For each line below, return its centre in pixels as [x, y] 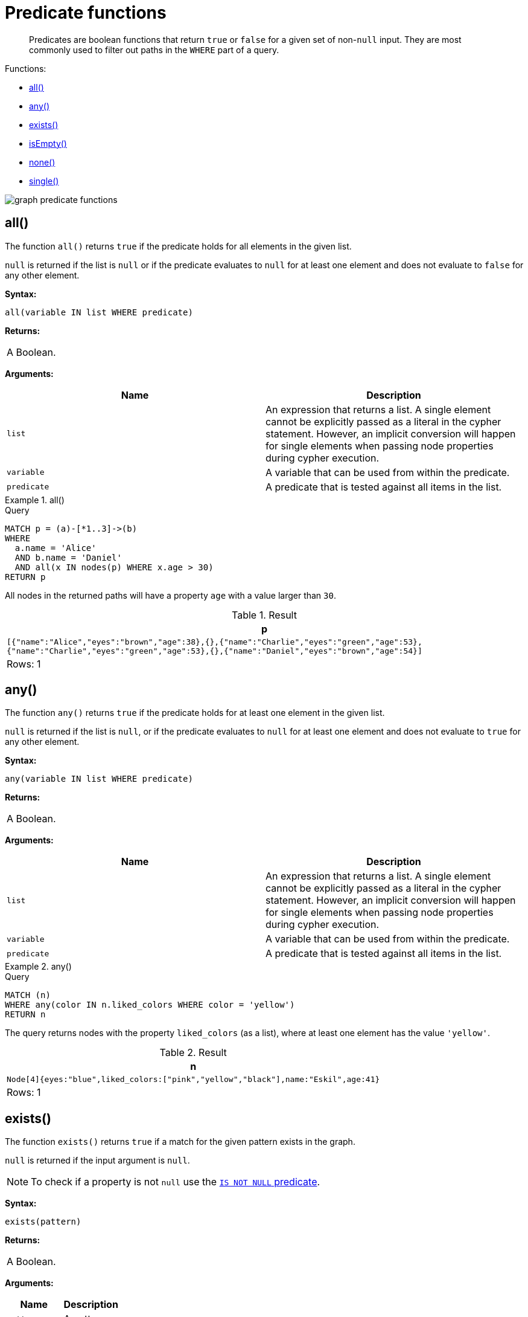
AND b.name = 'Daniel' [68, 557]
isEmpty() [48, 143]
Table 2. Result [193, 1053]
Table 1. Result [264, 615]
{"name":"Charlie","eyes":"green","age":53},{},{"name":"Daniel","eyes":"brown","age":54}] [215, 651]
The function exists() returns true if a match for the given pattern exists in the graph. [180, 1142]
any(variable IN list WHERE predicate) [99, 779]
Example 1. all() [35, 500]
